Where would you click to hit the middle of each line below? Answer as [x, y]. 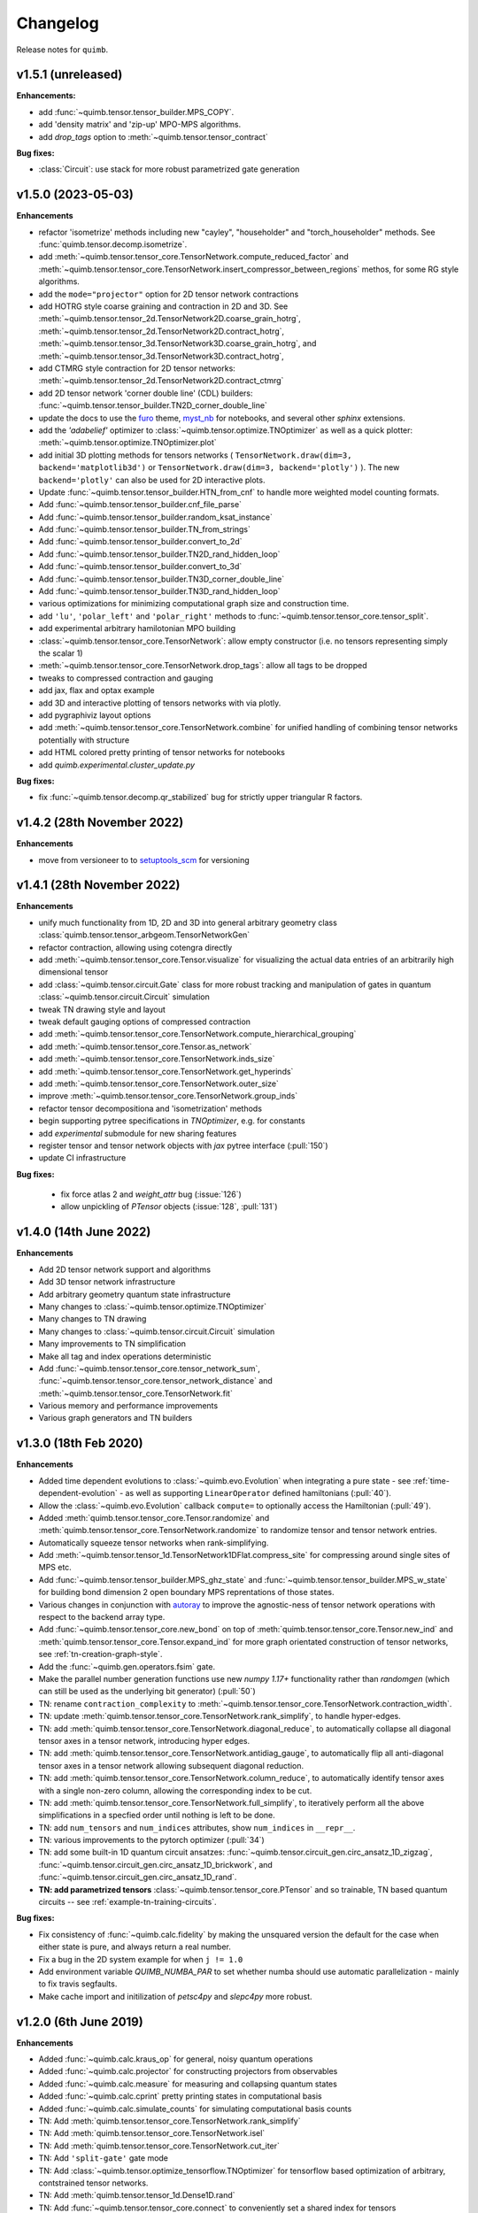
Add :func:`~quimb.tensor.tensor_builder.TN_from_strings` [145, 529]
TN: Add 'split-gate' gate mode [103, 2158]
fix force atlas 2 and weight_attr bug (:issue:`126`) [151, 1194]
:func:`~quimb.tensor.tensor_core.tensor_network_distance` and [156, 1381]
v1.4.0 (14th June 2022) [84, 1232]
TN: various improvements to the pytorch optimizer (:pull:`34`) [151, 1840]
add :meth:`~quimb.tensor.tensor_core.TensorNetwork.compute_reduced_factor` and [193, 257]
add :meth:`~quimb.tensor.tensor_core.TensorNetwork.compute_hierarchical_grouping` [197, 1034]
